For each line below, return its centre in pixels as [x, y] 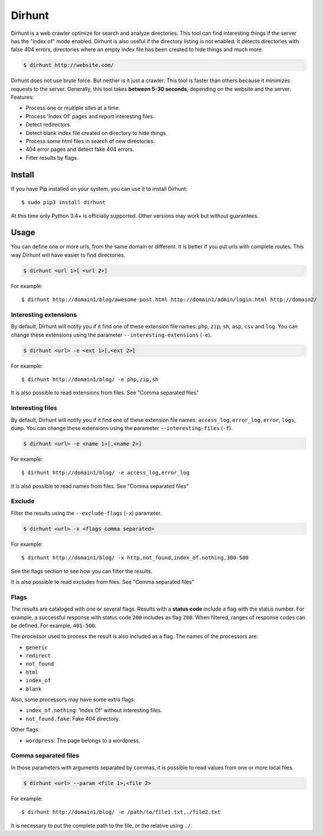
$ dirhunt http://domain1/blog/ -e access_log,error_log [106, 473]
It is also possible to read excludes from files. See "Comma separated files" [103, 582]
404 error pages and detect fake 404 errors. [80, 149]
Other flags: [25, 730]
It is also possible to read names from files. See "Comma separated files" [100, 486]
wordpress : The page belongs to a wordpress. [83, 740]
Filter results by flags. [52, 157]
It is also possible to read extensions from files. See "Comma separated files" [105, 393]
